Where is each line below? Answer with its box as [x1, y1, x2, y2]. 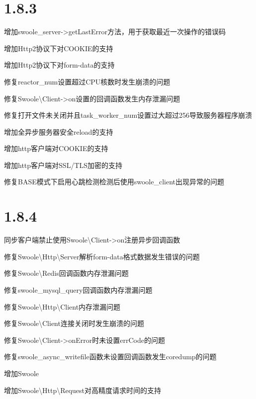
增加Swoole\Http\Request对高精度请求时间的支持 [4, 385, 162, 395]
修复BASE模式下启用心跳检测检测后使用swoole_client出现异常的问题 [4, 176, 225, 187]
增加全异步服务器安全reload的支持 [4, 126, 113, 137]
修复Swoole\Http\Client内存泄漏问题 [4, 301, 121, 312]
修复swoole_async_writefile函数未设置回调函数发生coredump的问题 [4, 351, 217, 362]
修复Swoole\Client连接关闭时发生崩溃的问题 [4, 318, 144, 328]
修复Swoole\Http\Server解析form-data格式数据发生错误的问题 [4, 251, 200, 261]
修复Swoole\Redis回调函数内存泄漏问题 [4, 268, 129, 278]
